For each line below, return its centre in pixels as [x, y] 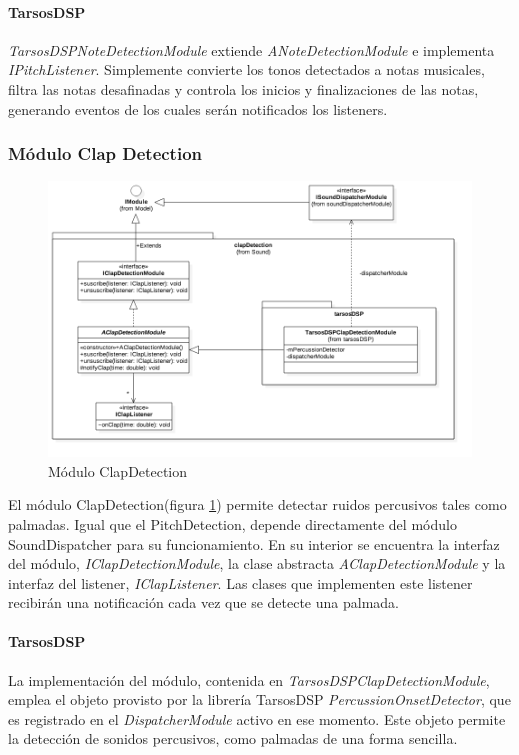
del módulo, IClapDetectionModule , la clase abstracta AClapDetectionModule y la [257, 563]
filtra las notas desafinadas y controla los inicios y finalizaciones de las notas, [243, 88]
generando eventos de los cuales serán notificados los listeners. [198, 108]
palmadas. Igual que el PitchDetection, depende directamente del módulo [232, 523]
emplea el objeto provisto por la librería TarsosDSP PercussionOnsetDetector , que [259, 699]
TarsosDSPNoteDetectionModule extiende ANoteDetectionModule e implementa [251, 49]
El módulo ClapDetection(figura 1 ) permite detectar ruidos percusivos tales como [257, 504]
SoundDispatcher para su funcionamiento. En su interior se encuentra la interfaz [254, 543]
